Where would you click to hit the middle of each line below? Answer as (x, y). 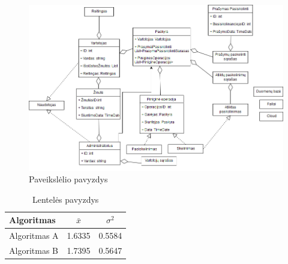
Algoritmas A (34, 235)
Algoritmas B (34, 250)
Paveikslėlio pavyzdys (68, 179)
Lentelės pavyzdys (65, 199)
